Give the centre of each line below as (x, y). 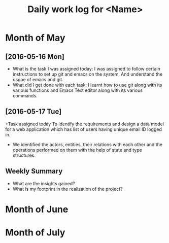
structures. (24, 155)
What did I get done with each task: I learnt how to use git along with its (87, 85)
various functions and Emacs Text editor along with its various (78, 90)
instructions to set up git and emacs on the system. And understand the (88, 74)
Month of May (35, 38)
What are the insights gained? (44, 183)
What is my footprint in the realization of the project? (67, 189)
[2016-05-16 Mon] (35, 57)
